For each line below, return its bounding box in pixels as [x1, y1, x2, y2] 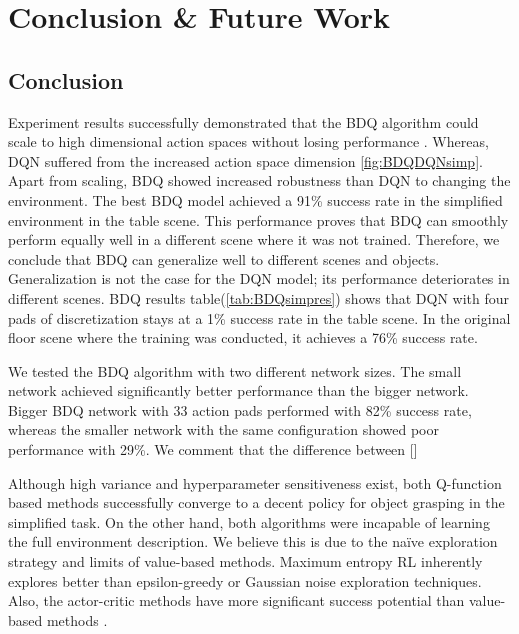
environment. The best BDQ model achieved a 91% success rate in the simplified [8, 189, 503, 210]
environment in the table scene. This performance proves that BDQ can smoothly [8, 209, 509, 230]
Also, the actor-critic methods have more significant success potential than [8, 590, 465, 611]
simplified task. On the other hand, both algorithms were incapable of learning [8, 511, 490, 532]
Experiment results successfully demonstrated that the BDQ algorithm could [8, 111, 479, 132]
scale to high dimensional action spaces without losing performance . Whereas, [8, 131, 489, 152]
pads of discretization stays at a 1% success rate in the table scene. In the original [8, 307, 511, 328]
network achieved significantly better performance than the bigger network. [8, 380, 469, 401]
